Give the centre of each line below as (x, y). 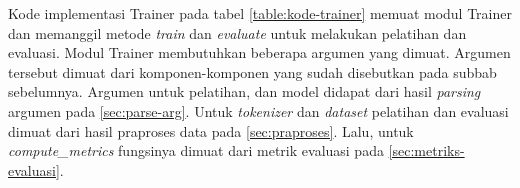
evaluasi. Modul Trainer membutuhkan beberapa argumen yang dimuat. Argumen (259, 52)
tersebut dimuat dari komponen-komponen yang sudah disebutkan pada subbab (252, 71)
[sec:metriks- (426, 150)
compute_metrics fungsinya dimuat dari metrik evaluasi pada (196, 150)
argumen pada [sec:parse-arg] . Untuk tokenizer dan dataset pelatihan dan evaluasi (258, 110)
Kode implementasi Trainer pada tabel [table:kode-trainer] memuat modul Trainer (260, 13)
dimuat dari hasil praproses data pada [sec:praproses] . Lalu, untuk (211, 130)
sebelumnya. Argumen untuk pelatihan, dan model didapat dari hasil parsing (244, 91)
